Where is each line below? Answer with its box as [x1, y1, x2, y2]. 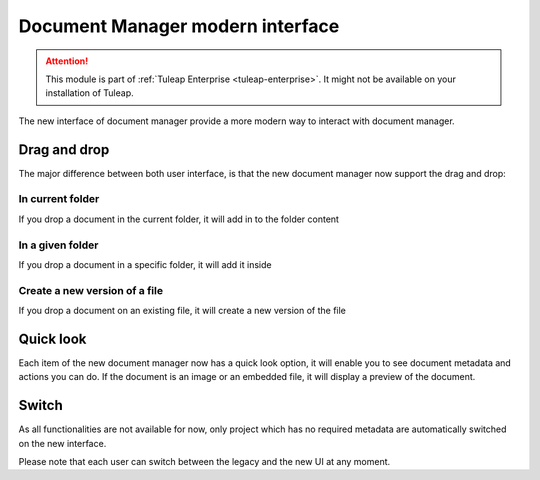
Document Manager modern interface [18, 15, 340, 37]
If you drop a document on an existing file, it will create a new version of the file [18, 305, 347, 317]
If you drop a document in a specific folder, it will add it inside [18, 258, 272, 270]
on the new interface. [18, 437, 107, 449]
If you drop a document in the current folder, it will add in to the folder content [18, 213, 340, 225]
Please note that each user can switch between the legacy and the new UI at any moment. [18, 456, 391, 468]
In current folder [18, 192, 100, 206]
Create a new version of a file [18, 283, 164, 297]
